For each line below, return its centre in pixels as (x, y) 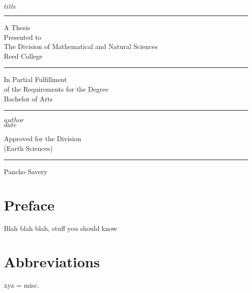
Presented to (23, 37)
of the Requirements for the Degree (56, 89)
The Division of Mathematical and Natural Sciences (81, 46)
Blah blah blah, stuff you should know (61, 228)
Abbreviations (52, 261)
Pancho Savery (26, 171)
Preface (29, 205)
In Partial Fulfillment (35, 79)
